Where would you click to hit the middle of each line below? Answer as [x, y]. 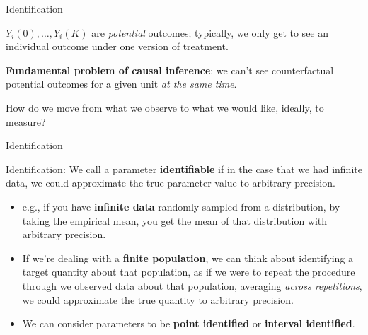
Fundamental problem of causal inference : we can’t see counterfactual [170, 70]
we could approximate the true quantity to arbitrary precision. [158, 299]
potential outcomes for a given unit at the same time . [121, 84]
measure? [26, 121]
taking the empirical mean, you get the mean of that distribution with [175, 220]
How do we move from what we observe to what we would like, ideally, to [165, 107]
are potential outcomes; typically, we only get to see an [210, 32]
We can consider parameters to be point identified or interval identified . [189, 323]
